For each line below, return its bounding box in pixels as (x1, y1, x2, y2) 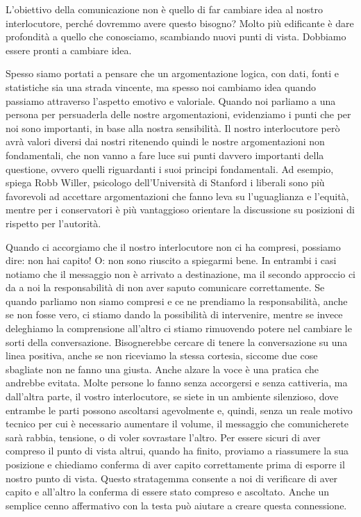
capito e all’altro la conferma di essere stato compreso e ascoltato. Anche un (6, 484, 329, 499)
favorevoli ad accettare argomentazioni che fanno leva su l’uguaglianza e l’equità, (6, 188, 349, 203)
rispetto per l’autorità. (6, 215, 101, 230)
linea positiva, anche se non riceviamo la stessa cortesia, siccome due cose (6, 348, 318, 363)
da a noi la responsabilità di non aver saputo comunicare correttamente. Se (6, 280, 325, 295)
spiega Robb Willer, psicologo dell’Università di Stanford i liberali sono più (6, 175, 325, 190)
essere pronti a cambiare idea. (6, 42, 132, 57)
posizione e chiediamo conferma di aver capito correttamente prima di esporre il (6, 457, 345, 471)
